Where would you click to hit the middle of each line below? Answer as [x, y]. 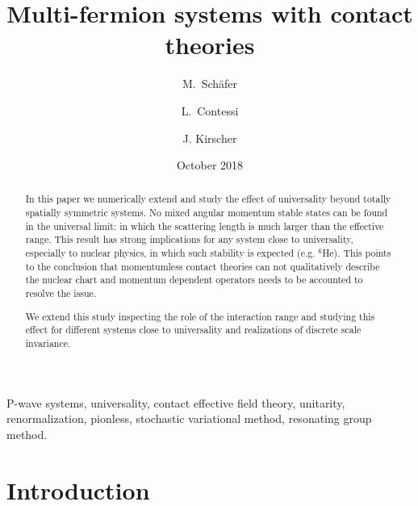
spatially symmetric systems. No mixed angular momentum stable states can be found [207, 213]
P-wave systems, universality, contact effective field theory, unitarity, [176, 402]
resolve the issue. [61, 293]
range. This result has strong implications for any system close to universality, [189, 239]
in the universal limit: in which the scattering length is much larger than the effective [205, 226]
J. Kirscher [210, 138]
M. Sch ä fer [210, 84]
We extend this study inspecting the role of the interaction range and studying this [200, 316]
